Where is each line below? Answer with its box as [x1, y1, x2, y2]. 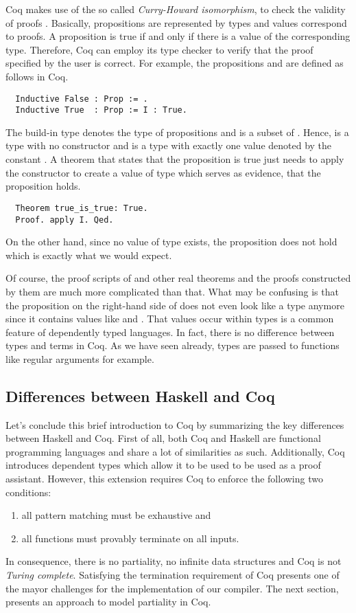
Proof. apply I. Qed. [15, 214, 114, 225]
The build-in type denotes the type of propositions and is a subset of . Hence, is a [5, 124, 349, 139]
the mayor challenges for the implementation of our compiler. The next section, [5, 581, 339, 595]
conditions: [5, 484, 51, 499]
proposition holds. [5, 179, 81, 193]
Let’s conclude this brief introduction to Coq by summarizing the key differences [5, 417, 344, 432]
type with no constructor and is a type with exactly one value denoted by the [5, 138, 332, 153]
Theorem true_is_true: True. [15, 203, 148, 213]
